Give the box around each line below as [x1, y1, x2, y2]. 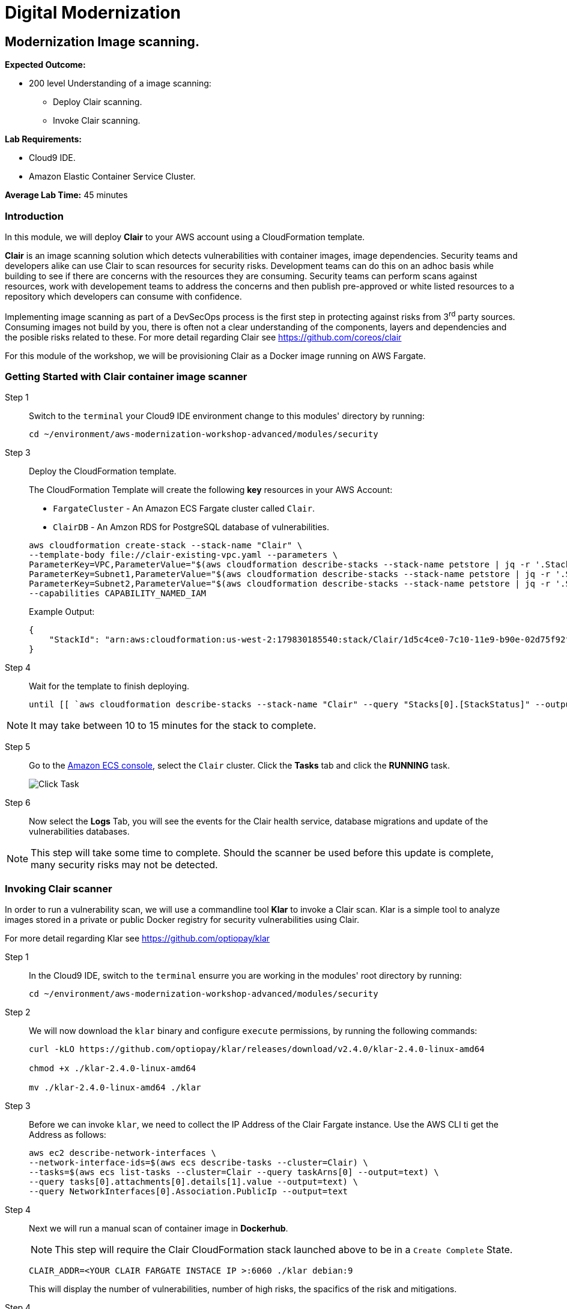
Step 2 [5, 1007, 31, 1018]
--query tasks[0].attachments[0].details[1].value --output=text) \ [29, 1177, 358, 1187]
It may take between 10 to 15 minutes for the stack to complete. [31, 719, 317, 732]
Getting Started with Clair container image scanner [5, 370, 247, 382]
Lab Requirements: [5, 134, 82, 145]
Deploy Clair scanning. [53, 97, 142, 107]
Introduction [5, 210, 64, 222]
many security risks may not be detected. [31, 859, 218, 871]
